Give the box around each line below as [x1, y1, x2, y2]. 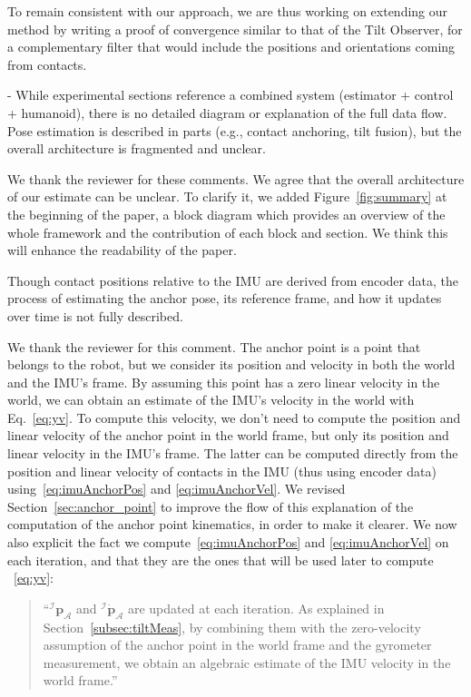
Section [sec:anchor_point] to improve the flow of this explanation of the [7, 496, 414, 515]
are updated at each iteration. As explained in [127, 598, 385, 617]
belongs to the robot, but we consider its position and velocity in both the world [7, 355, 456, 374]
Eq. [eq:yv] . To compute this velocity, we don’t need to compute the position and [7, 407, 461, 427]
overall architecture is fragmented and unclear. [7, 139, 266, 158]
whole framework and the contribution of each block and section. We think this [7, 222, 448, 241]
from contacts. [7, 54, 87, 74]
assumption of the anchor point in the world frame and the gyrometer [43, 635, 432, 654]
